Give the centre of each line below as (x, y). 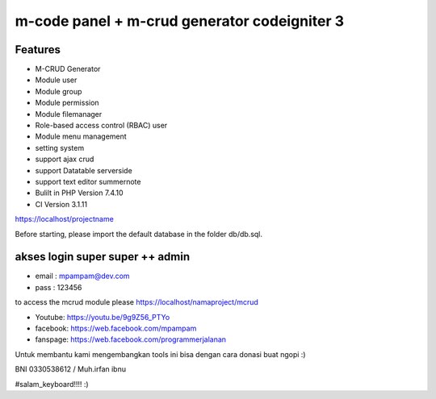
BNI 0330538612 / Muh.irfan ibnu (71, 369)
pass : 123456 (59, 287)
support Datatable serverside (84, 170)
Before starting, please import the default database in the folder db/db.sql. (138, 234)
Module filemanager (69, 114)
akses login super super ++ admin (103, 257)
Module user (56, 80)
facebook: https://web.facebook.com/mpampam (116, 328)
